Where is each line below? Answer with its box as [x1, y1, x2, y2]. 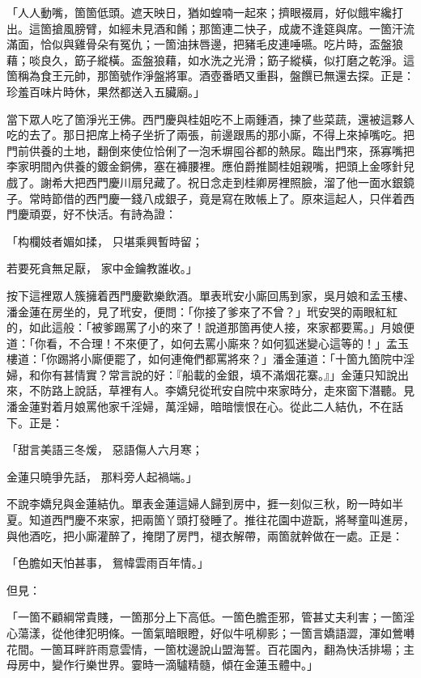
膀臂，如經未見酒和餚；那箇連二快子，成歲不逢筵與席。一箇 [74, 19, 392, 36]
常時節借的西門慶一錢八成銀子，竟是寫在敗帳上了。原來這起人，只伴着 [28, 189, 403, 206]
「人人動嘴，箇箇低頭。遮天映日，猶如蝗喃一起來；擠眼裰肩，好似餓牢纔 [6, 4, 392, 20]
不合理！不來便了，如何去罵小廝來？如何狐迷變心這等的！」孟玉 [68, 334, 409, 351]
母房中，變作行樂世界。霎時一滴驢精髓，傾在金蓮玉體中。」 [6, 656, 318, 673]
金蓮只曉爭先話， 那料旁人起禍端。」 [6, 468, 198, 485]
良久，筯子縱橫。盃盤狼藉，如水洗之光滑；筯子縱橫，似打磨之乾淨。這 [40, 51, 415, 68]
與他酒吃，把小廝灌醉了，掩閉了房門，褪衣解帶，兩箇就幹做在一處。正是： [6, 527, 403, 544]
